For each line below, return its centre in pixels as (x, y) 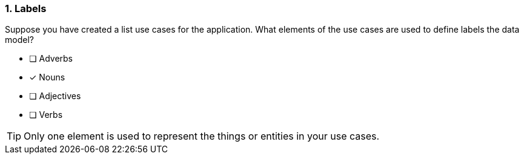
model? (19, 40)
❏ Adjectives (55, 96)
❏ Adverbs (51, 59)
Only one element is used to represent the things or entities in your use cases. (202, 136)
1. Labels (26, 8)
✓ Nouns (47, 77)
